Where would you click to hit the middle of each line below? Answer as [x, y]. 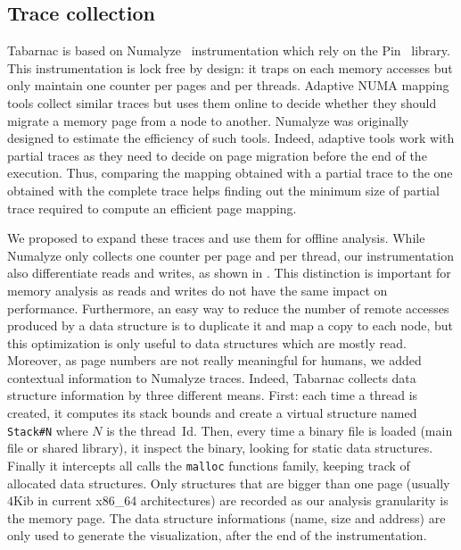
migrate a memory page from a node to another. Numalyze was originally [208, 120]
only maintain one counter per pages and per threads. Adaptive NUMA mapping [228, 85]
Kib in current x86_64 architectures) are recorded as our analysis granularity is [231, 500]
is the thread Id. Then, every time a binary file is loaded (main [280, 430]
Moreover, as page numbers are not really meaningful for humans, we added [214, 360]
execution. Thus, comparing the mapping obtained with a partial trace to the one [230, 173]
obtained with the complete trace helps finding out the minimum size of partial [223, 190]
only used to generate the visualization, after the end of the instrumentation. [217, 535]
